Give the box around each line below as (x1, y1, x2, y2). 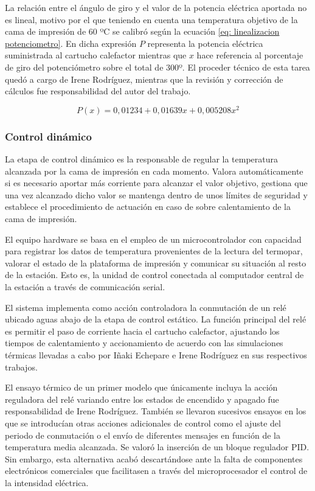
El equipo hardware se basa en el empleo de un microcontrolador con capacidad (5, 232, 302, 245)
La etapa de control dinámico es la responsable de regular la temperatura (5, 153, 279, 165)
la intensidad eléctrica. (5, 476, 89, 489)
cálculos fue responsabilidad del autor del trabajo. (5, 85, 191, 97)
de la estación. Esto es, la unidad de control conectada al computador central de (5, 268, 304, 281)
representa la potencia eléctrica (147, 37, 263, 49)
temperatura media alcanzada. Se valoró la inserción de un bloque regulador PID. (5, 441, 310, 453)
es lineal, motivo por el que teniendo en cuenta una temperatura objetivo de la (5, 13, 298, 26)
